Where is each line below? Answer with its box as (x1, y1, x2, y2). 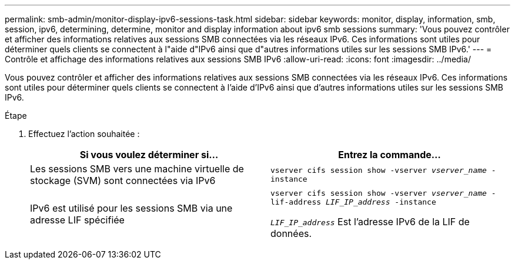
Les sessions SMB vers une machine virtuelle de (30, 163, 244, 175)
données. (270, 228, 312, 239)
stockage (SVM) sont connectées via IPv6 (30, 175, 216, 186)
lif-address (270, 198, 322, 206)
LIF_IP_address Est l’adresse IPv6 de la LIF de (270, 216, 470, 228)
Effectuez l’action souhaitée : (28, 129, 140, 139)
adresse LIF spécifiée (30, 214, 125, 226)
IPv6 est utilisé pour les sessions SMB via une (30, 202, 233, 214)
